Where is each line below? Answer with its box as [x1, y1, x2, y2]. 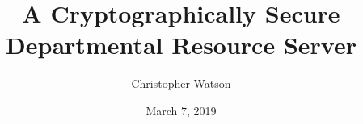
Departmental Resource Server [6, 28, 357, 61]
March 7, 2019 [146, 101, 217, 118]
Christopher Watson [131, 75, 231, 92]
